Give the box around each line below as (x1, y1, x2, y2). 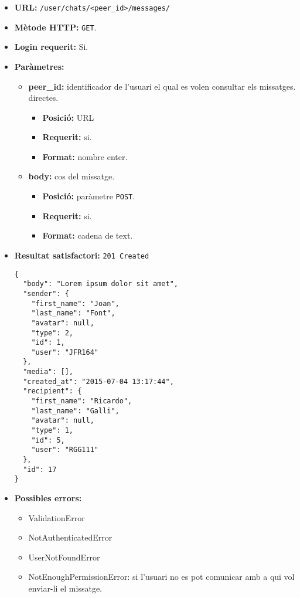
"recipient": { (23, 387, 82, 396)
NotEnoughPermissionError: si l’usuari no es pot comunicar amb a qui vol (28, 570, 295, 583)
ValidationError (28, 511, 85, 524)
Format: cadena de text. (42, 229, 133, 242)
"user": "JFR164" (31, 348, 98, 356)
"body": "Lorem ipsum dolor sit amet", (23, 280, 178, 288)
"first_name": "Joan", (31, 299, 120, 308)
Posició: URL (42, 111, 94, 123)
